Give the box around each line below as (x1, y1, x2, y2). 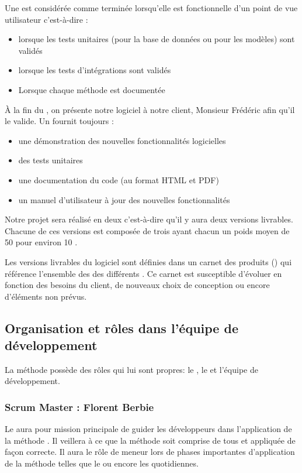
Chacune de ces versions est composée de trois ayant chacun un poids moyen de (5, 224, 290, 236)
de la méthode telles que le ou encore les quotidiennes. (5, 457, 199, 469)
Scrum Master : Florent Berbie (5, 399, 154, 414)
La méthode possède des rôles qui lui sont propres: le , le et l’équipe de (5, 363, 258, 375)
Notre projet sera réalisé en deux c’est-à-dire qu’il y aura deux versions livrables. (5, 213, 293, 225)
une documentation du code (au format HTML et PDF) (18, 173, 219, 186)
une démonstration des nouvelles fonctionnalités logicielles (18, 134, 226, 146)
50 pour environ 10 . (5, 236, 78, 248)
